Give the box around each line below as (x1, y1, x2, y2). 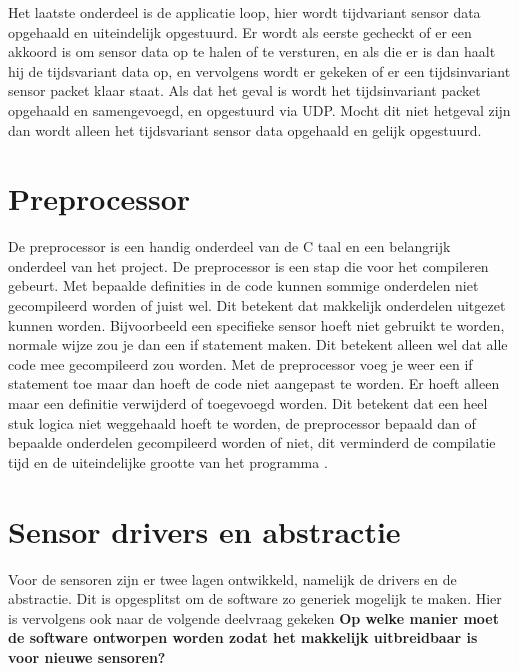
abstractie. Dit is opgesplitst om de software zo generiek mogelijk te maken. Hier (8, 588, 502, 609)
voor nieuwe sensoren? (8, 646, 166, 667)
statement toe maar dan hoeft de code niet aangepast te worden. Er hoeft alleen (8, 373, 500, 394)
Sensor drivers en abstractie (8, 510, 401, 551)
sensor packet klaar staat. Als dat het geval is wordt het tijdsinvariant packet (8, 80, 481, 101)
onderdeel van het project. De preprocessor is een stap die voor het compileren (8, 255, 489, 276)
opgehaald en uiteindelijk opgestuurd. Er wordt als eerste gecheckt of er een (8, 21, 472, 42)
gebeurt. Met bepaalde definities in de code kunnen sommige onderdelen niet (8, 275, 479, 296)
